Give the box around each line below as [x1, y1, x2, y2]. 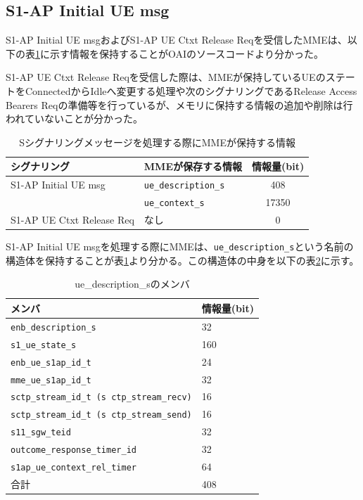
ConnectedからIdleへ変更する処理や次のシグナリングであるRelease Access [25, 83, 357, 98]
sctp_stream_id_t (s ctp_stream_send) [11, 410, 192, 421]
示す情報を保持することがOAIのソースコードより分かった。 [49, 46, 324, 60]
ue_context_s [144, 198, 205, 209]
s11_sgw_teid [11, 428, 71, 438]
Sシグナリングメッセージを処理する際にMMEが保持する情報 [19, 134, 295, 149]
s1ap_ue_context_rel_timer [11, 463, 136, 473]
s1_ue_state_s [11, 340, 77, 350]
